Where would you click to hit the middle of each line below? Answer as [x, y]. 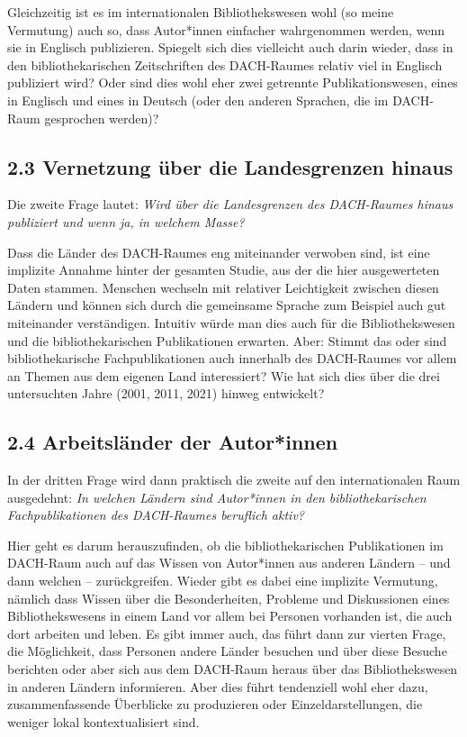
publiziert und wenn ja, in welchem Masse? [126, 221]
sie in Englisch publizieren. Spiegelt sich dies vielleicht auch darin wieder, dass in [230, 47]
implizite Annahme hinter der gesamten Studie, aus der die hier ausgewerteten [224, 270]
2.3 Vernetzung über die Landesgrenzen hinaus [230, 166]
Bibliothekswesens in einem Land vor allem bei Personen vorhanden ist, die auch [230, 616]
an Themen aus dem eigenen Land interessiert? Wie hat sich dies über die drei [224, 375]
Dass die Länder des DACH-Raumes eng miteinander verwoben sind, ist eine [219, 252]
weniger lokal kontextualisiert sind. [103, 721]
